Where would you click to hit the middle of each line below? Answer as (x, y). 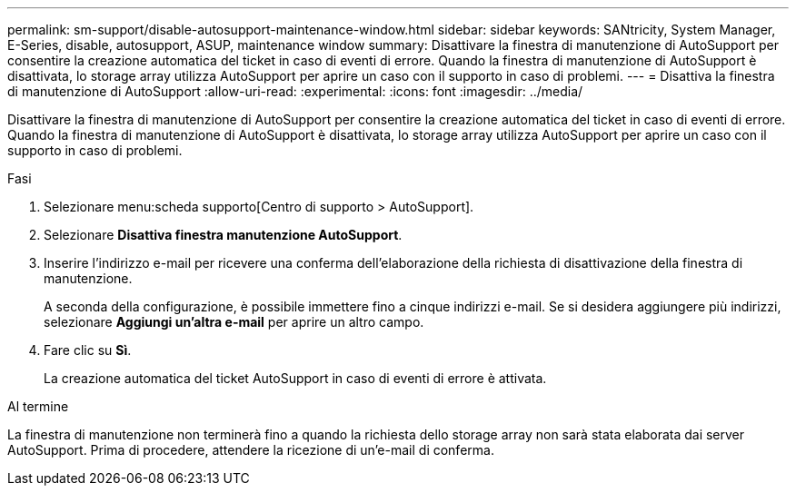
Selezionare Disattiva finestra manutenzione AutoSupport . (223, 235)
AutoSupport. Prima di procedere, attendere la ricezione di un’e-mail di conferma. (251, 450)
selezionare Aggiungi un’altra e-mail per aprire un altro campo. (234, 322)
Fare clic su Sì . (88, 350)
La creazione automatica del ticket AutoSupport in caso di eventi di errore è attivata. (295, 378)
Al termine (38, 406)
